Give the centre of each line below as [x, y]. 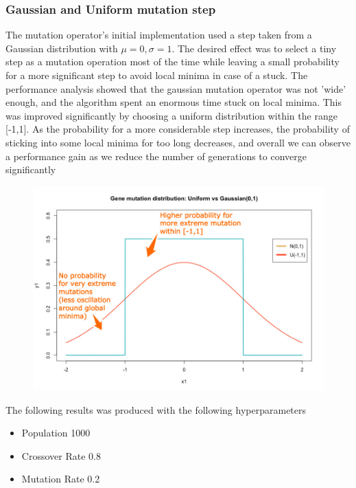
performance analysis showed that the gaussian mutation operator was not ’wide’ [176, 88]
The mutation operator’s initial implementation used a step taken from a [159, 35]
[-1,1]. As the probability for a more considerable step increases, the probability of [178, 129]
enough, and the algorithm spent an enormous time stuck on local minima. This [174, 102]
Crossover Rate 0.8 [61, 455]
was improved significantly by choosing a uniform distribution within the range [171, 115]
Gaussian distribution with [62, 48]
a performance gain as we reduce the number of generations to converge [156, 156]
